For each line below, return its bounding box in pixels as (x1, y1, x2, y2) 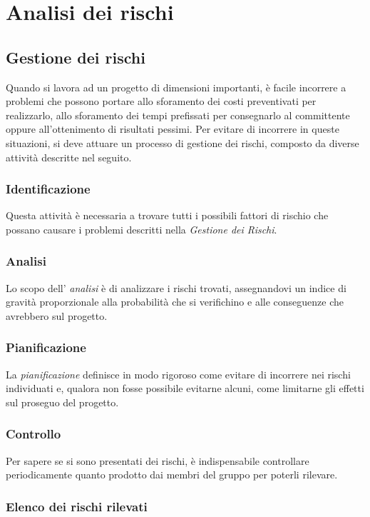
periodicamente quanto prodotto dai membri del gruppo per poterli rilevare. (6, 467, 338, 482)
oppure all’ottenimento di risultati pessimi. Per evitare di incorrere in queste (6, 121, 339, 136)
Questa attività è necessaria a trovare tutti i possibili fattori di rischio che (6, 208, 329, 223)
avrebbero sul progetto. (6, 308, 108, 323)
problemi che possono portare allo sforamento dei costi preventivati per (6, 94, 317, 109)
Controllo (6, 425, 61, 443)
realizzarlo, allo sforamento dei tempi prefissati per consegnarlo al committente (6, 107, 350, 122)
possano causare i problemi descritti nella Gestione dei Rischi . (6, 221, 277, 236)
